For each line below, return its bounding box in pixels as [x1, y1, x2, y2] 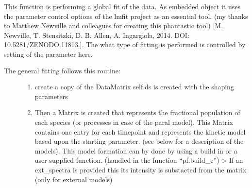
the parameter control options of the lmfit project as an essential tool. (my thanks [4, 11, 248, 21]
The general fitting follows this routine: [4, 65, 120, 75]
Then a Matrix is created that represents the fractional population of [34, 107, 240, 118]
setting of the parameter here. [4, 49, 93, 59]
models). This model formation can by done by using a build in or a [34, 145, 237, 155]
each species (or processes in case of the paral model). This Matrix [34, 117, 233, 127]
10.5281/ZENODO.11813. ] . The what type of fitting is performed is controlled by [4, 39, 246, 50]
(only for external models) [34, 174, 113, 184]
